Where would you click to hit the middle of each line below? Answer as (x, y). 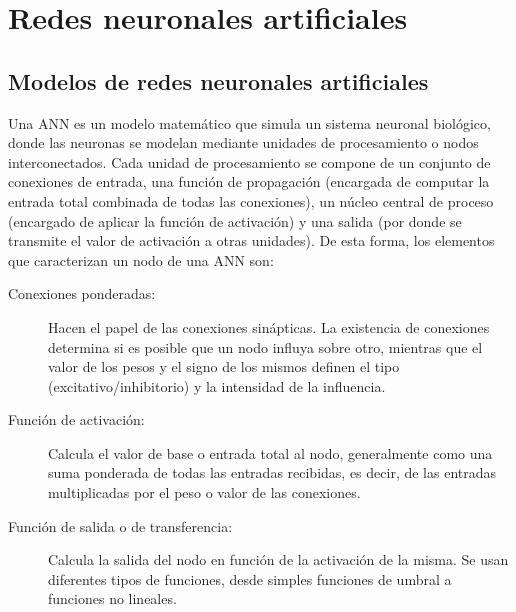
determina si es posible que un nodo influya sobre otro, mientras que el (265, 346)
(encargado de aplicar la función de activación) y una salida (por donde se (235, 220)
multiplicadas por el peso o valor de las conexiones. (204, 492)
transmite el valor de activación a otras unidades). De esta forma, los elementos (251, 240)
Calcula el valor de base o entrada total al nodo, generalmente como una (270, 452)
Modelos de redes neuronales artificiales (218, 80)
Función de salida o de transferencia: (120, 525)
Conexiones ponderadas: (82, 293)
